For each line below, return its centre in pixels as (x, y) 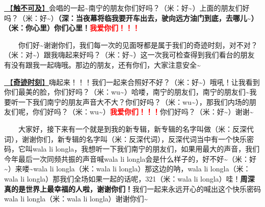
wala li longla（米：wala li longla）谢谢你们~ (76, 199)
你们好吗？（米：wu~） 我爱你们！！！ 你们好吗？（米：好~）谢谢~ (143, 112)
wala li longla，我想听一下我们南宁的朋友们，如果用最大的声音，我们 (146, 149)
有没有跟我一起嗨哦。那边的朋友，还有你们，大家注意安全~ (102, 64)
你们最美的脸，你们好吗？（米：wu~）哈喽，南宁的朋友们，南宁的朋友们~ (127, 92)
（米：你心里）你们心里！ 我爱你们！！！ (72, 28)
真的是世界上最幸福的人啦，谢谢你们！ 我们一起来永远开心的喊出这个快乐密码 (132, 188)
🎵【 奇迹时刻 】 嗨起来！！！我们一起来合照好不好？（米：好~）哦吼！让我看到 (132, 82)
